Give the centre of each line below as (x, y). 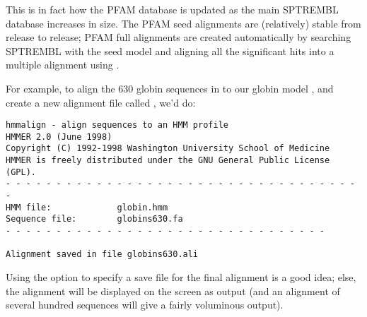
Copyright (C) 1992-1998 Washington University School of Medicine (168, 149)
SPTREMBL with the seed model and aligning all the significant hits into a (170, 50)
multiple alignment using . (63, 65)
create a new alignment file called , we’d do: (101, 102)
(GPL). (21, 172)
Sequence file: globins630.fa (94, 219)
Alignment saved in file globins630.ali (102, 255)
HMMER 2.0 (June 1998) (59, 137)
